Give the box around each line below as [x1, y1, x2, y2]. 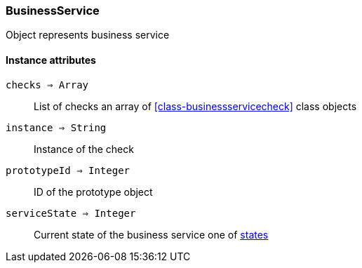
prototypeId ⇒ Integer [6, 164, 130, 176]
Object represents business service [6, 29, 170, 41]
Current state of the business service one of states [34, 228, 269, 241]
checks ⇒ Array [6, 79, 89, 91]
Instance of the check [34, 142, 134, 155]
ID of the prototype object [34, 185, 153, 198]
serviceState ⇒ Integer [6, 207, 136, 219]
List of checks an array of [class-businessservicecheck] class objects [34, 100, 357, 112]
